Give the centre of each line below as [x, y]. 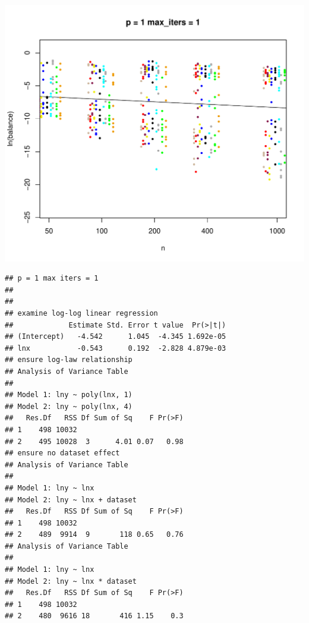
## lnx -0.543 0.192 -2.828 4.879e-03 [116, 348]
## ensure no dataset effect [62, 453]
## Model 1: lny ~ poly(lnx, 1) [69, 395]
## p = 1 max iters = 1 [52, 279]
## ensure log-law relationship [69, 360]
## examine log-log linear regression [81, 314]
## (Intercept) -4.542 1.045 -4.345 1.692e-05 [116, 337]
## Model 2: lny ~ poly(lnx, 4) [69, 406]
